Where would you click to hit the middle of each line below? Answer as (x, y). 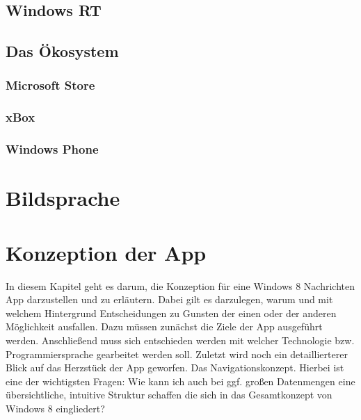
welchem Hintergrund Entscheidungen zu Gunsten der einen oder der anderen (171, 313)
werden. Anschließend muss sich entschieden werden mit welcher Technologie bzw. (180, 340)
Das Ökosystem (62, 51)
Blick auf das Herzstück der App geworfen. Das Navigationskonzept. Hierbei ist (175, 367)
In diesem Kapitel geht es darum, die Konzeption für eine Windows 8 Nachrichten (180, 285)
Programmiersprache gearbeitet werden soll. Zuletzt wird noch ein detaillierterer (177, 354)
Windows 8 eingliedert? (55, 408)
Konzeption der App (106, 252)
